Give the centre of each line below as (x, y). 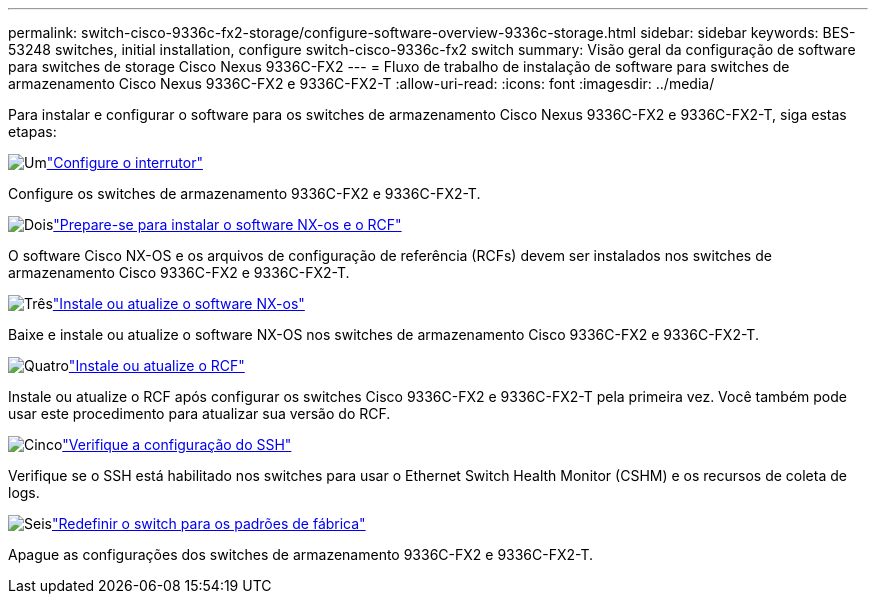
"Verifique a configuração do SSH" (177, 444)
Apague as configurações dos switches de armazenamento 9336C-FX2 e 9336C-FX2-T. (301, 554)
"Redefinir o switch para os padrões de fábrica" (208, 523)
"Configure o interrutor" (124, 162)
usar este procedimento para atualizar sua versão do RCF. (199, 413)
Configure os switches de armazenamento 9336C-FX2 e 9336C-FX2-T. (244, 193)
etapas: (32, 131)
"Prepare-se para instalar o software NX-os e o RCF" (227, 224)
